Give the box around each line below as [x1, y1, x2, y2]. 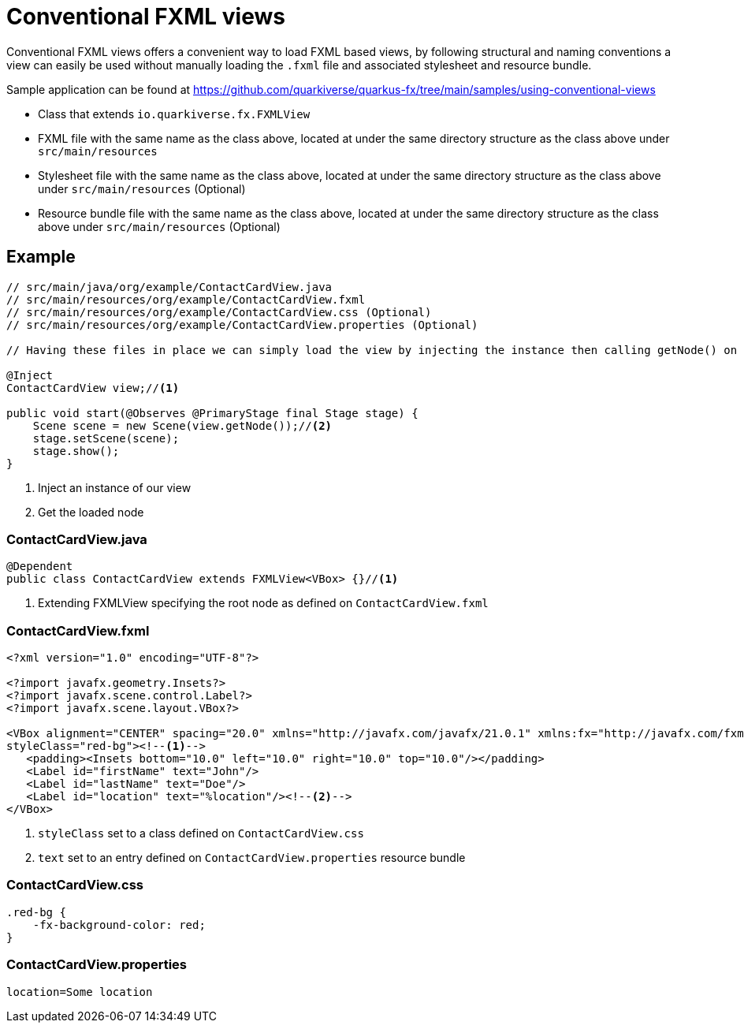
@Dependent [6, 560, 73, 573]
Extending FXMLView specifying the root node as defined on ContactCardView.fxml [38, 596, 489, 610]
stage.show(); [32, 444, 120, 457]
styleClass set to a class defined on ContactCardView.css [38, 826, 364, 841]
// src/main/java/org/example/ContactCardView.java [6, 280, 333, 293]
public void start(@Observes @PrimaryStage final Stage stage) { [6, 406, 418, 419]
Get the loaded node [38, 505, 144, 519]
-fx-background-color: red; [32, 918, 206, 931]
